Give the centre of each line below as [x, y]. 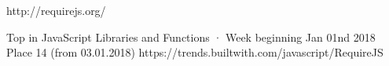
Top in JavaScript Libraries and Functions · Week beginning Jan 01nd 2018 [191, 37]
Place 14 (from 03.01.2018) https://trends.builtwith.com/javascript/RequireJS [195, 52]
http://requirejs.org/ [56, 10]
